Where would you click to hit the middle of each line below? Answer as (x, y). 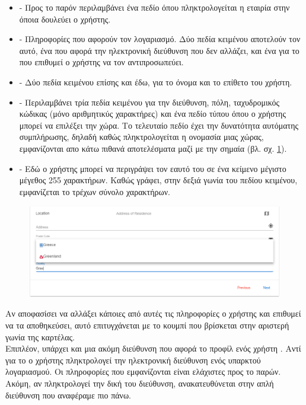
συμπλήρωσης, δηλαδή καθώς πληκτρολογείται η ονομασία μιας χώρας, (141, 137)
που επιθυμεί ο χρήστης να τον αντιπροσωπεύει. (101, 62)
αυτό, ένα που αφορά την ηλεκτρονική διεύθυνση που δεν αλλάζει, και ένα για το (159, 50)
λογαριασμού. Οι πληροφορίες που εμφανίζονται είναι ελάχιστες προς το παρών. (143, 371)
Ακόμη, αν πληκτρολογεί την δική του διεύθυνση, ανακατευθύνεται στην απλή (140, 383)
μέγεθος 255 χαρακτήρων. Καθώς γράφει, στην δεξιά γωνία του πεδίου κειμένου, (158, 180)
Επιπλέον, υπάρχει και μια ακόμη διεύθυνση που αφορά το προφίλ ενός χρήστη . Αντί (153, 348)
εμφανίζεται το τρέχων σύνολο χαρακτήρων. (95, 191)
